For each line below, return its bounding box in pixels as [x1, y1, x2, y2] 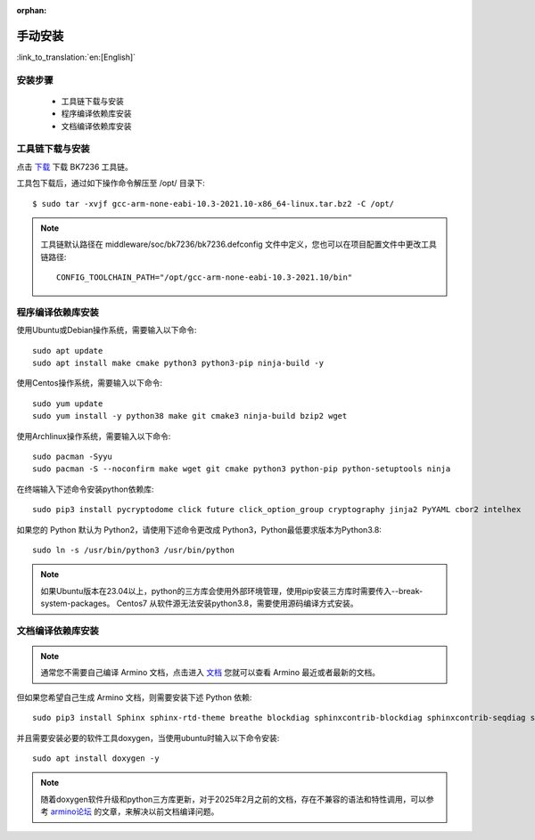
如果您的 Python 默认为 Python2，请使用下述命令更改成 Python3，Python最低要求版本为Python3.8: [16, 524, 383, 534]
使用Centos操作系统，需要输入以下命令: [16, 378, 162, 388]
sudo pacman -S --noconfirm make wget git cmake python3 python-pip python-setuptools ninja [32, 464, 451, 474]
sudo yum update [32, 398, 103, 409]
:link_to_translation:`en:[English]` [16, 52, 136, 62]
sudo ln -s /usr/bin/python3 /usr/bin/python [32, 544, 235, 555]
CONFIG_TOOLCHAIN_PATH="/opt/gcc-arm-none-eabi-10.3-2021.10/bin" [56, 273, 353, 282]
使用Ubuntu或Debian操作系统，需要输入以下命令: [16, 325, 197, 336]
